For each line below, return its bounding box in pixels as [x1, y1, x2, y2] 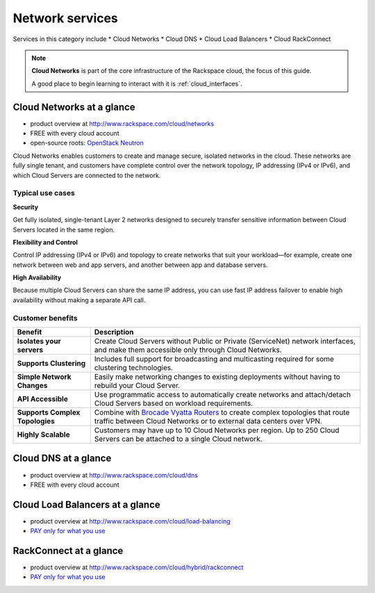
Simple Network [17, 372, 72, 382]
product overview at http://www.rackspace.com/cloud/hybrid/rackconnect [30, 563, 244, 571]
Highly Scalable [17, 430, 70, 439]
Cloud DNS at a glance [12, 453, 112, 464]
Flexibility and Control [12, 238, 78, 246]
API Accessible [17, 393, 69, 403]
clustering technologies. [94, 362, 174, 372]
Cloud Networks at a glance [12, 101, 135, 113]
